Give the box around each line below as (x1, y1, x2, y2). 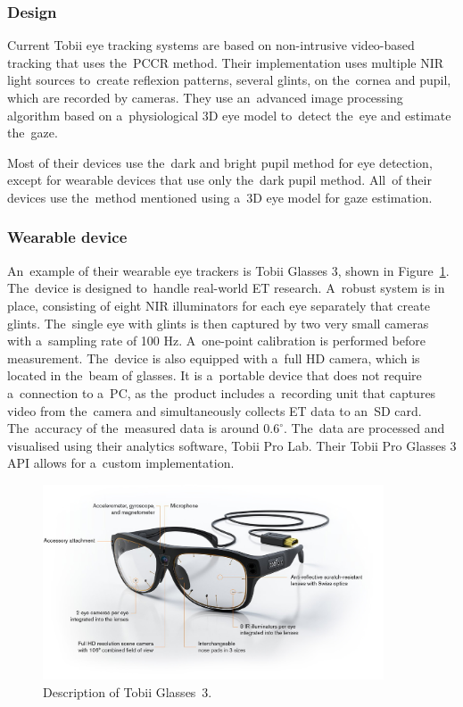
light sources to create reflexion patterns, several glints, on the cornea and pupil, (7, 71, 451, 89)
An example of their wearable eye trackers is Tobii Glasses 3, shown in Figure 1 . (7, 261, 450, 279)
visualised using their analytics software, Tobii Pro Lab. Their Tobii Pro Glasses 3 (7, 436, 457, 454)
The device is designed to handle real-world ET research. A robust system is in (7, 279, 445, 297)
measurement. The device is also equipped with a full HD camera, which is (7, 348, 420, 367)
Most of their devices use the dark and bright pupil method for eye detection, (7, 153, 433, 171)
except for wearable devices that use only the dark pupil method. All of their (7, 171, 432, 189)
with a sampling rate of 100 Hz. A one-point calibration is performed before (7, 331, 426, 350)
